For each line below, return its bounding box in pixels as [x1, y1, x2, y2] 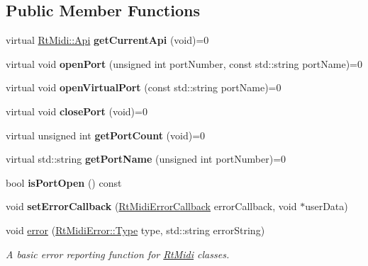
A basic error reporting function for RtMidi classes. [6, 246, 230, 261]
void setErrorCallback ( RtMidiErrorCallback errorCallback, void [6, 199, 297, 214]
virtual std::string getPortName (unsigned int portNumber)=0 [6, 151, 286, 166]
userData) [305, 199, 348, 214]
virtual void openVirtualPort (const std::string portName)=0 [6, 80, 281, 95]
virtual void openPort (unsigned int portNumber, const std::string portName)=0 [6, 56, 362, 71]
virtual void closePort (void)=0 [6, 103, 147, 118]
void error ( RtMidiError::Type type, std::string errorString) [6, 222, 265, 237]
